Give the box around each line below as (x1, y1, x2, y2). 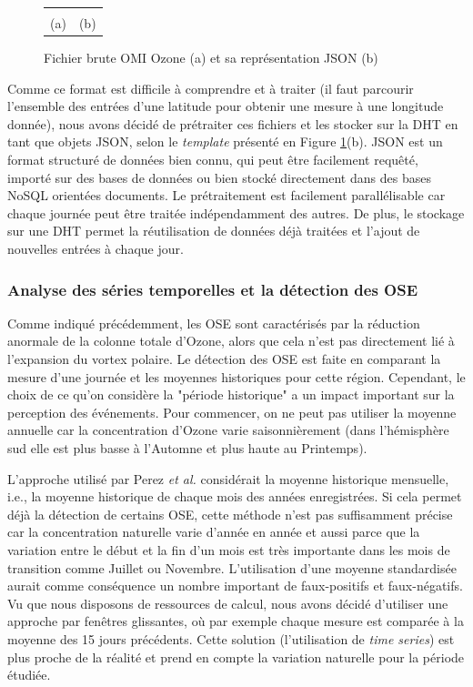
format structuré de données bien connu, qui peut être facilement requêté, (7, 150, 418, 169)
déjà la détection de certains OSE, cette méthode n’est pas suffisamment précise (7, 504, 453, 523)
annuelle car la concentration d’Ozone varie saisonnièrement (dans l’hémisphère (7, 420, 449, 439)
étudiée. (7, 665, 51, 684)
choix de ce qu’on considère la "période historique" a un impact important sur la (7, 385, 455, 404)
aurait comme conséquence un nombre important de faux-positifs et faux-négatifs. (7, 576, 463, 595)
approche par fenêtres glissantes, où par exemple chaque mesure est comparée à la (7, 611, 464, 631)
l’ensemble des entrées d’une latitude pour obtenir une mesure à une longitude (7, 96, 444, 116)
